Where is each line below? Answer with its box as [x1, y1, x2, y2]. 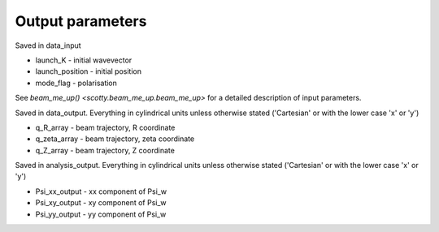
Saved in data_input [15, 41, 81, 50]
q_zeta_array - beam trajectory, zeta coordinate [35, 134, 195, 144]
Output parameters [15, 12, 147, 30]
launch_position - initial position [35, 67, 142, 76]
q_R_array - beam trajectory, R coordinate [35, 122, 176, 132]
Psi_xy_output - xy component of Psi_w [35, 198, 167, 208]
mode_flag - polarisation [35, 78, 118, 88]
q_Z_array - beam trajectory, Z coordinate [35, 145, 175, 155]
